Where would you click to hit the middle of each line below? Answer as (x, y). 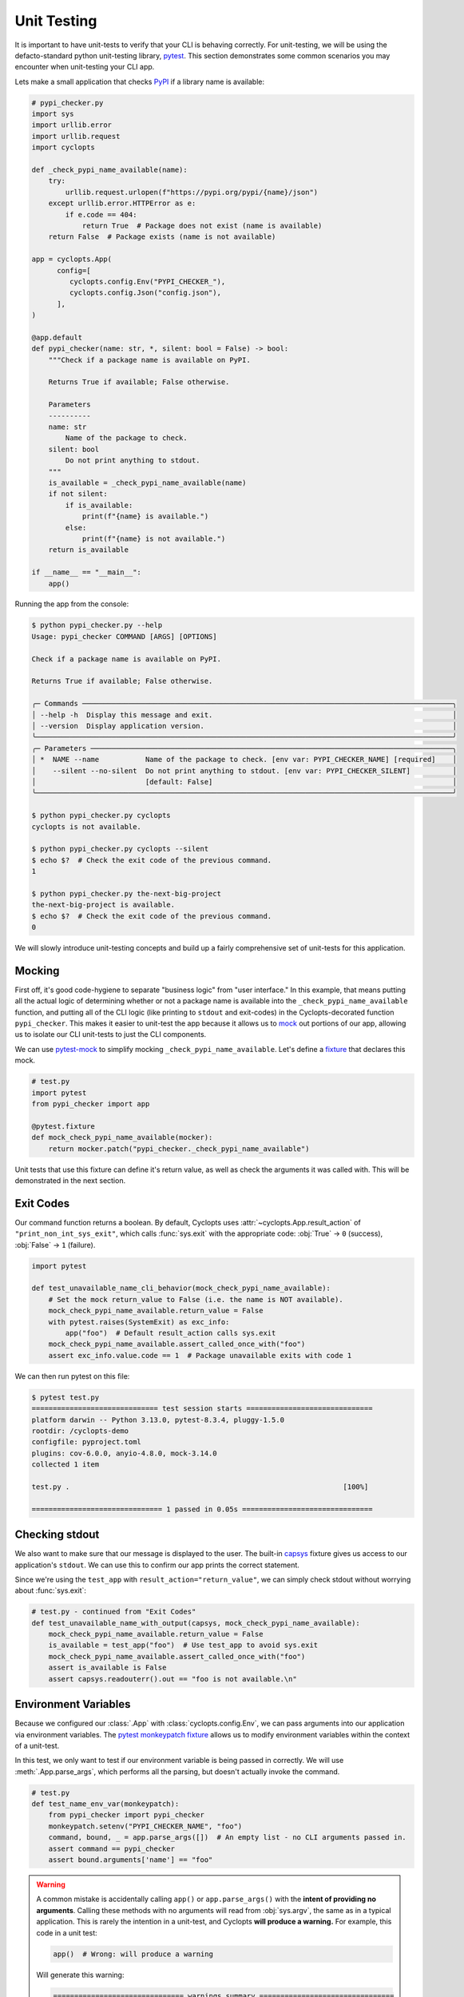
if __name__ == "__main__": (86, 572)
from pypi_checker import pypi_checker (127, 1815)
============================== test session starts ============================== (202, 1409)
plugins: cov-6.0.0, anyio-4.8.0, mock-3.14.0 (124, 1453)
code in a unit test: (67, 1932)
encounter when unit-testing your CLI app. (85, 67)
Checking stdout (57, 1535)
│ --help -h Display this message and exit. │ (244, 715)
